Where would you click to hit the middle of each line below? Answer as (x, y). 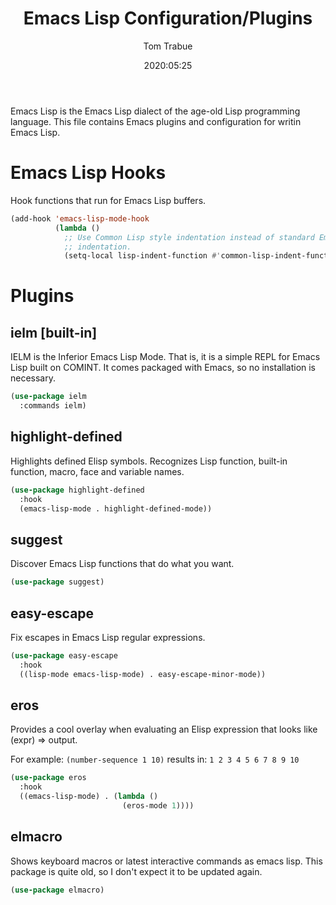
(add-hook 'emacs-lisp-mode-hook (80, 218)
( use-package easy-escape (64, 655)
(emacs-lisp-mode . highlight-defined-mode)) (116, 508)
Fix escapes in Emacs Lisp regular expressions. (108, 637)
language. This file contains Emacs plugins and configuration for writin (156, 121)
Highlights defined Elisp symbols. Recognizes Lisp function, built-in (149, 461)
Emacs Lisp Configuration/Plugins (168, 18)
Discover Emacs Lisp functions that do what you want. (122, 564)
